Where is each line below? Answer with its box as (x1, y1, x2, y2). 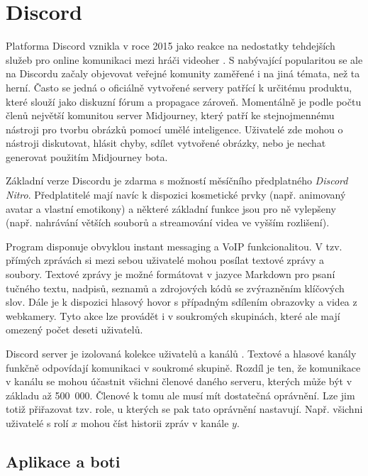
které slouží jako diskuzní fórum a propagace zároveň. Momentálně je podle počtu (6, 94, 362, 109)
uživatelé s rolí (6, 415, 69, 430)
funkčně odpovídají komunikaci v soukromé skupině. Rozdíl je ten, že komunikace (6, 360, 361, 375)
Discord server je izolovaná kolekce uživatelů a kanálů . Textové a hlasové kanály (6, 346, 357, 360)
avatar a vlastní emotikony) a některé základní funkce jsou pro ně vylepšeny (6, 201, 336, 216)
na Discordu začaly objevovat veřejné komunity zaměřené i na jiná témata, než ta (6, 66, 360, 81)
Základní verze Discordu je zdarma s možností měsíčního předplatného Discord (6, 173, 348, 188)
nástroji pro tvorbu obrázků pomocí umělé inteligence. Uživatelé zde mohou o (6, 121, 343, 136)
